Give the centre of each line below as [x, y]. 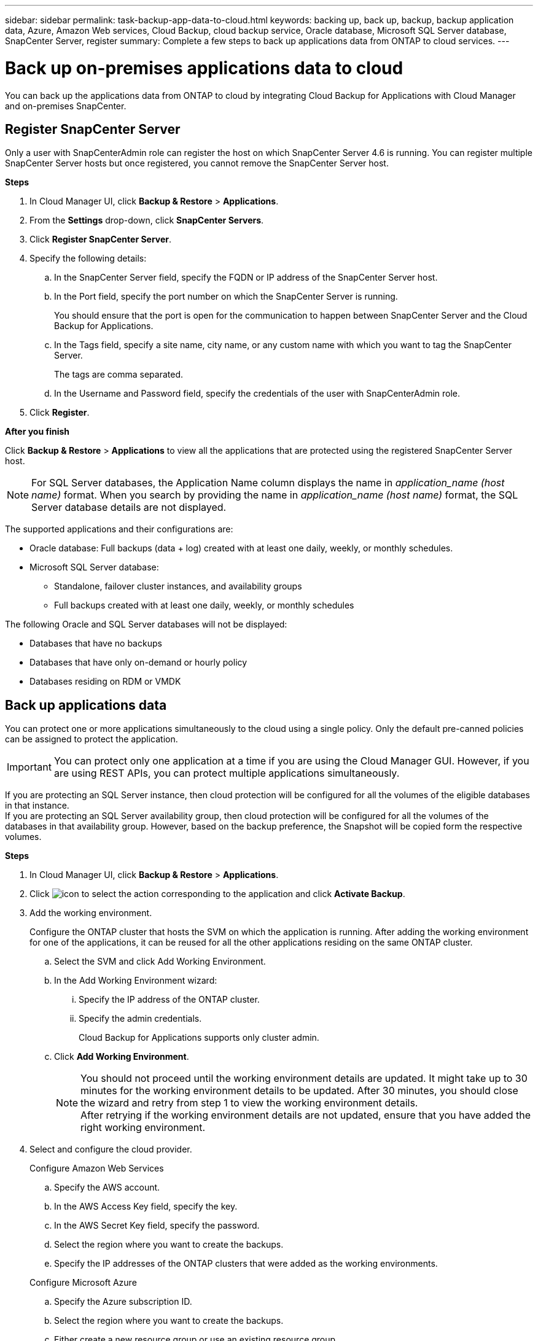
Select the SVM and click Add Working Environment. [160, 962]
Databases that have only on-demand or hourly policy [138, 663]
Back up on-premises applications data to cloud [204, 68]
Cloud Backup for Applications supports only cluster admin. [199, 1038]
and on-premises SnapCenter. [66, 106]
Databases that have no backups [96, 643]
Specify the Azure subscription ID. [123, 1302]
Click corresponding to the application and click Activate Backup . [217, 894]
